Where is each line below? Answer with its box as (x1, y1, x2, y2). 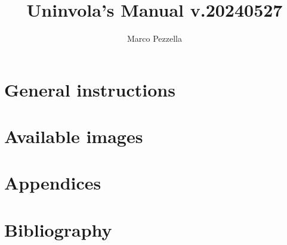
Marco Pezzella (127, 32, 182, 45)
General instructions (4, 77, 175, 101)
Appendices (4, 170, 101, 195)
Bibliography (4, 217, 112, 241)
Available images (4, 124, 143, 148)
